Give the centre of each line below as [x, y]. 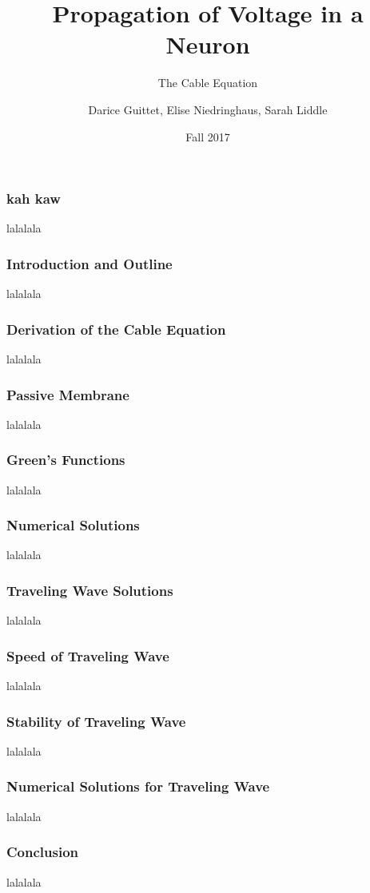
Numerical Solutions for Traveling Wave [138, 786]
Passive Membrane [68, 394]
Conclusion [42, 852]
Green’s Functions [66, 460]
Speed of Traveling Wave [88, 655]
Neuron [208, 44]
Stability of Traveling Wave [96, 721]
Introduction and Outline [90, 263]
